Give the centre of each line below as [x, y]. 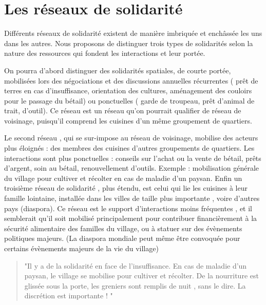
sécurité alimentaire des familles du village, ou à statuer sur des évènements [123, 228]
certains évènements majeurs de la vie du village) [81, 248]
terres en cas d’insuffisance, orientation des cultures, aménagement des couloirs [128, 90]
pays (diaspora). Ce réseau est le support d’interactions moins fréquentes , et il [128, 208]
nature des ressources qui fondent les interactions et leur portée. [105, 53]
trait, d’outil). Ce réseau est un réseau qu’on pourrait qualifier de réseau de [123, 110]
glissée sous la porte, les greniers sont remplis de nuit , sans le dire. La [135, 285]
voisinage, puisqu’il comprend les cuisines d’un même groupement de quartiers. [128, 120]
